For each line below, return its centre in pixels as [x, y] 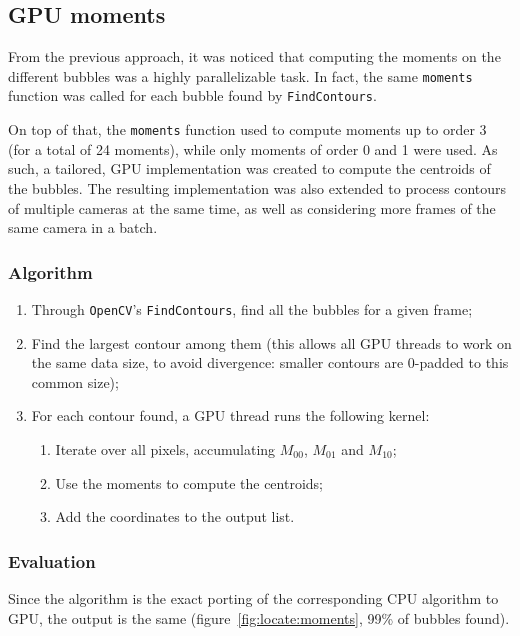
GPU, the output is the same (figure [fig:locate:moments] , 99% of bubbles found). [259, 617]
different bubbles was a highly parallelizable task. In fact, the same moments [240, 75]
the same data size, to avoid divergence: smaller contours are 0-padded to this [270, 362]
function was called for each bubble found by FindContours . [192, 95]
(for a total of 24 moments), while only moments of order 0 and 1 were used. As [253, 148]
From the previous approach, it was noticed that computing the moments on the [254, 56]
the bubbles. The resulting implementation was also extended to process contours [257, 187]
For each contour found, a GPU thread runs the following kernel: [230, 415]
